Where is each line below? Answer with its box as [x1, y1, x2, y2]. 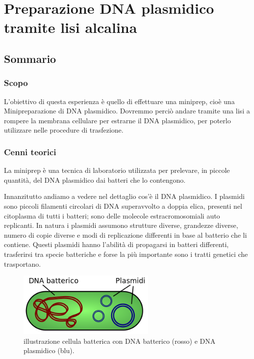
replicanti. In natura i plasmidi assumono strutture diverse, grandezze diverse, [4, 220, 238, 230]
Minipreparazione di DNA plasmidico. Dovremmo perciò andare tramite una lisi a [4, 106, 250, 116]
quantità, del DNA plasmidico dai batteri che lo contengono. [4, 174, 186, 185]
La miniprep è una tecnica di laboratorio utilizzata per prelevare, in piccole [4, 165, 230, 175]
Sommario [4, 51, 56, 66]
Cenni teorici [4, 145, 56, 158]
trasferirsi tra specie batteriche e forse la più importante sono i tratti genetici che [4, 249, 248, 259]
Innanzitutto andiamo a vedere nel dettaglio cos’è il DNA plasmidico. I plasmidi [4, 191, 245, 201]
